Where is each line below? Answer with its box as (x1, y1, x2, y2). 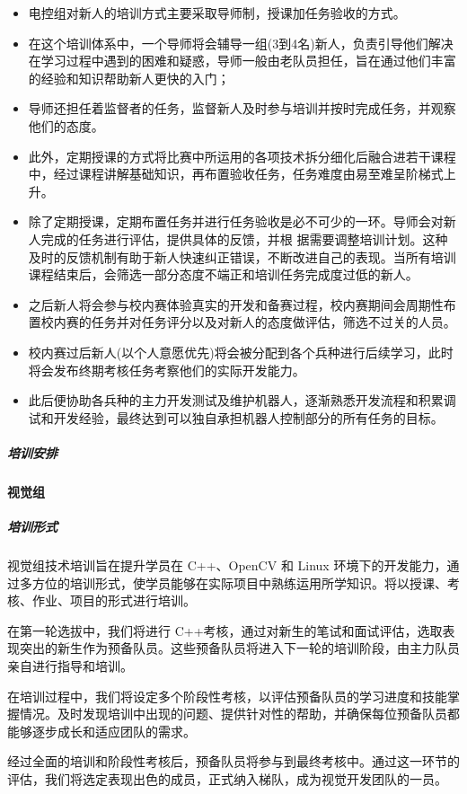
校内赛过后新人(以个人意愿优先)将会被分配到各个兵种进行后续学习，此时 (28, 342, 454, 361)
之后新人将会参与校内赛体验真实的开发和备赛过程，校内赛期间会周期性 (28, 295, 444, 313)
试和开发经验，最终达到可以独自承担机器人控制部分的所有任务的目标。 (28, 408, 444, 427)
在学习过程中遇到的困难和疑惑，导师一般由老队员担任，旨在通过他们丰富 (28, 51, 456, 70)
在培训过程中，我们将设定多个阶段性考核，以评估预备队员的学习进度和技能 (7, 686, 447, 705)
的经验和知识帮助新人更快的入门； (28, 68, 230, 87)
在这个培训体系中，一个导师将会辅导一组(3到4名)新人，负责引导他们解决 (28, 33, 454, 52)
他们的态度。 (28, 116, 104, 135)
